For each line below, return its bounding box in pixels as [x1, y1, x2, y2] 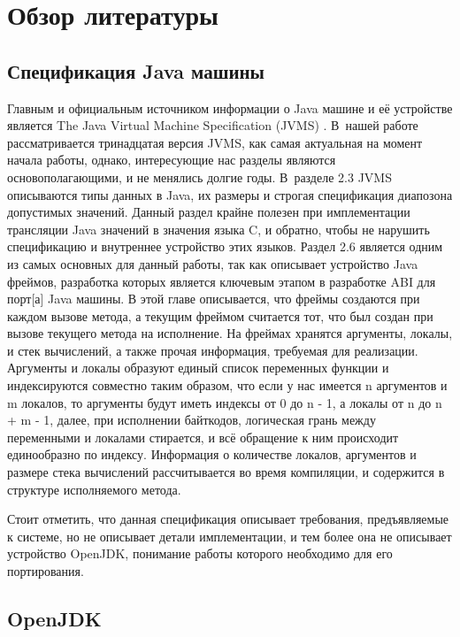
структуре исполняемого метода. [7, 480, 181, 498]
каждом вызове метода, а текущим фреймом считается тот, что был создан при [7, 306, 433, 325]
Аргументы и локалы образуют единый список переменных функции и [7, 358, 389, 377]
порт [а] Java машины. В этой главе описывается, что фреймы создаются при [7, 289, 420, 308]
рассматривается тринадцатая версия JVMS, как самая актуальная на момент [7, 133, 423, 151]
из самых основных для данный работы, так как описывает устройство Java [7, 254, 418, 272]
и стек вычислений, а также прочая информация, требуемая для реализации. [7, 341, 418, 359]
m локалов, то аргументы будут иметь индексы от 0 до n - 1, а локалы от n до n [7, 393, 442, 411]
